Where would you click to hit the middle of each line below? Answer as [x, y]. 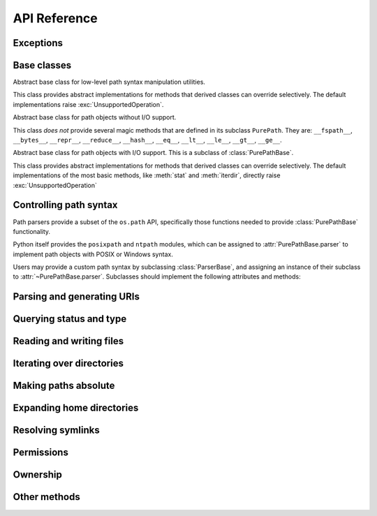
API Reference [55, 18]
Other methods [46, 497]
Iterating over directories [68, 363]
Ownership [37, 475]
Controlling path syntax [65, 205]
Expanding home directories [76, 408]
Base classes [42, 65]
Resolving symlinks [57, 430]
